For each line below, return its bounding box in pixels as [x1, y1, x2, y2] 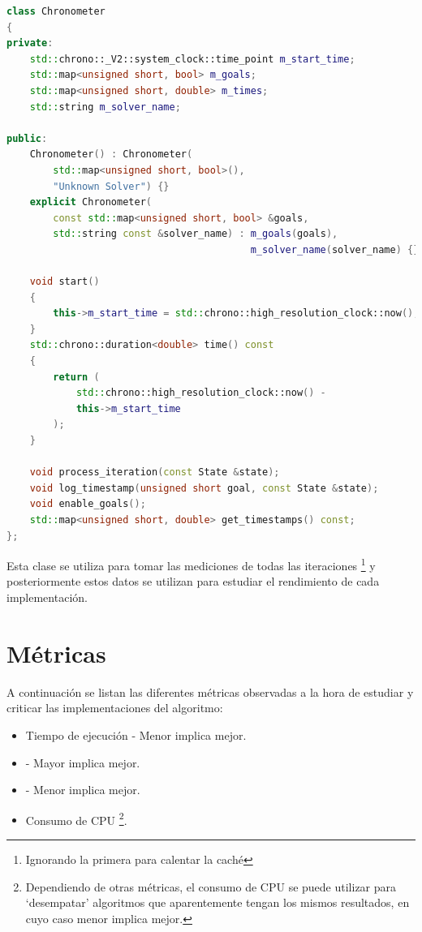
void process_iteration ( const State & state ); [29, 466, 280, 479]
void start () [29, 276, 100, 288]
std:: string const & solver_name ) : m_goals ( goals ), [53, 228, 338, 240]
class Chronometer [6, 6, 105, 17]
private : [6, 37, 54, 49]
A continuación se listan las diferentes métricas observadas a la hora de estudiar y [6, 683, 414, 700]
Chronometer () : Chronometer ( [29, 148, 193, 161]
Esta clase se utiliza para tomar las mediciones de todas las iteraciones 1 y [6, 555, 376, 573]
